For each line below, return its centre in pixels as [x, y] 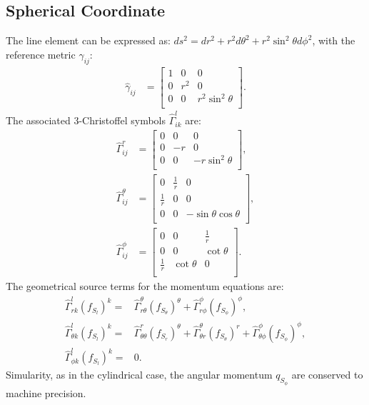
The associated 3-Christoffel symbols [86, 120]
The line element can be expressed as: [88, 40]
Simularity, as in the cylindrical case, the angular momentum [139, 375]
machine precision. [46, 392]
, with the [334, 40]
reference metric [41, 54]
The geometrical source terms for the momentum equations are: [145, 286]
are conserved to [327, 375]
